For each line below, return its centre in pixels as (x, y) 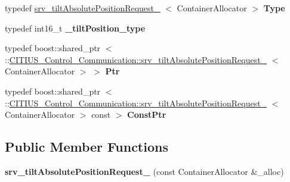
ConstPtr (147, 114)
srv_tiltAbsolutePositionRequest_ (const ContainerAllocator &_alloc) (144, 171)
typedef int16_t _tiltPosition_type (75, 28)
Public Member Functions (87, 147)
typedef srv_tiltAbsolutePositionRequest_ (83, 8)
